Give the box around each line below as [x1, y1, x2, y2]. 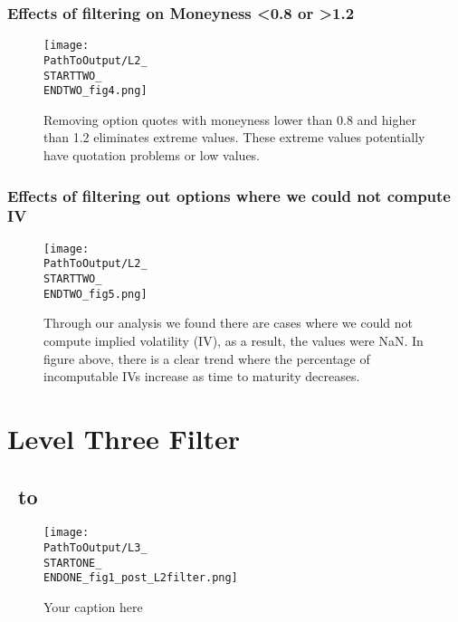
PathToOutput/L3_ [43, 541, 148, 554]
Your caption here [43, 597, 143, 616]
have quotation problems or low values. [43, 146, 261, 165]
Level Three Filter [7, 419, 241, 456]
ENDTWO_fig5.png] [43, 287, 148, 301]
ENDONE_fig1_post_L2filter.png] [43, 571, 238, 585]
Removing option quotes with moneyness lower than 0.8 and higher [43, 110, 416, 129]
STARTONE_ [43, 556, 102, 569]
